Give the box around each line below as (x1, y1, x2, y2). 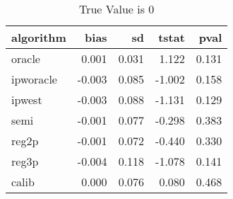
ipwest (11, 91, 42, 108)
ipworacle (11, 71, 57, 87)
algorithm (11, 29, 66, 45)
